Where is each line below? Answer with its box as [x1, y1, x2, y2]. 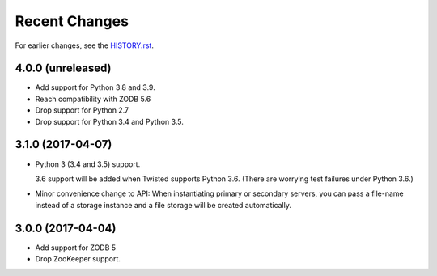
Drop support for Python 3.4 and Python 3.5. [35, 117, 184, 126]
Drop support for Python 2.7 [35, 105, 129, 115]
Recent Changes [15, 12, 129, 30]
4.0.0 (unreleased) [15, 62, 112, 75]
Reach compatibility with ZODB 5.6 [35, 94, 151, 104]
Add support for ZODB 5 [35, 243, 117, 253]
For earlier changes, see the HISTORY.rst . [15, 40, 154, 50]
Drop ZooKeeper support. [35, 254, 121, 263]
